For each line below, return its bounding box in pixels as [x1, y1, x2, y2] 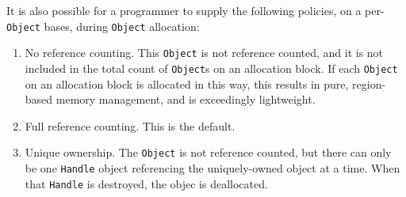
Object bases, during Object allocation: [6, 17, 200, 34]
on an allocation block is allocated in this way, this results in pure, [25, 75, 349, 92]
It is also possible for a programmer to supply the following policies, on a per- [6, 2, 385, 18]
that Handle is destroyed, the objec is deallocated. [25, 175, 268, 191]
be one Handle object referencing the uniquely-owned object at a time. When [25, 160, 400, 176]
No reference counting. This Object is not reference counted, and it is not [25, 44, 384, 61]
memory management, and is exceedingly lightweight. [56, 91, 316, 108]
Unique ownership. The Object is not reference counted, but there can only [25, 144, 392, 161]
